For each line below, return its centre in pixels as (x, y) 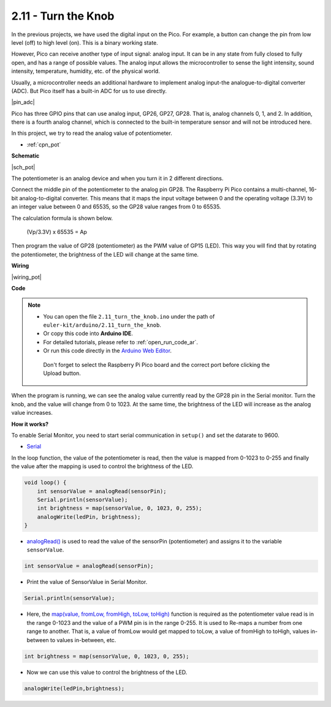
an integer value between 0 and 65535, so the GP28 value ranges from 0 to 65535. (116, 207)
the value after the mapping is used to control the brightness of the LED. (102, 466)
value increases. (32, 413)
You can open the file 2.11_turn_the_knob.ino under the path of (129, 316)
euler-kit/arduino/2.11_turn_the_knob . (102, 325)
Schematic (25, 156)
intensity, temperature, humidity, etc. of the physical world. (86, 71)
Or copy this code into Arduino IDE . (88, 333)
